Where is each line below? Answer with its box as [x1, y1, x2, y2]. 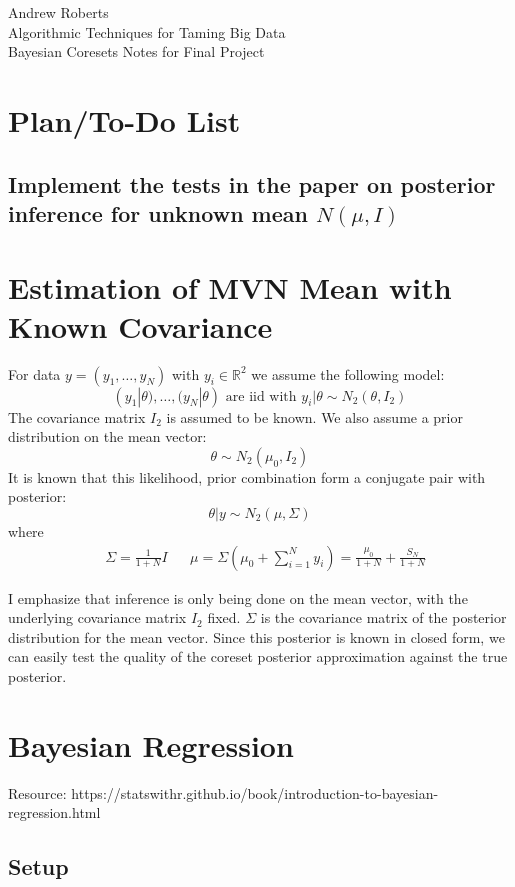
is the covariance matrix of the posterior [260, 607, 507, 628]
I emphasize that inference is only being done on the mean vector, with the [8, 587, 468, 608]
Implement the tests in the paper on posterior [8, 168, 496, 199]
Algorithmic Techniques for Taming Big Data [8, 21, 286, 42]
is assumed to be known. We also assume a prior [166, 406, 463, 427]
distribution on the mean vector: [8, 426, 207, 447]
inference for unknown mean [8, 197, 308, 228]
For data [8, 363, 61, 384]
